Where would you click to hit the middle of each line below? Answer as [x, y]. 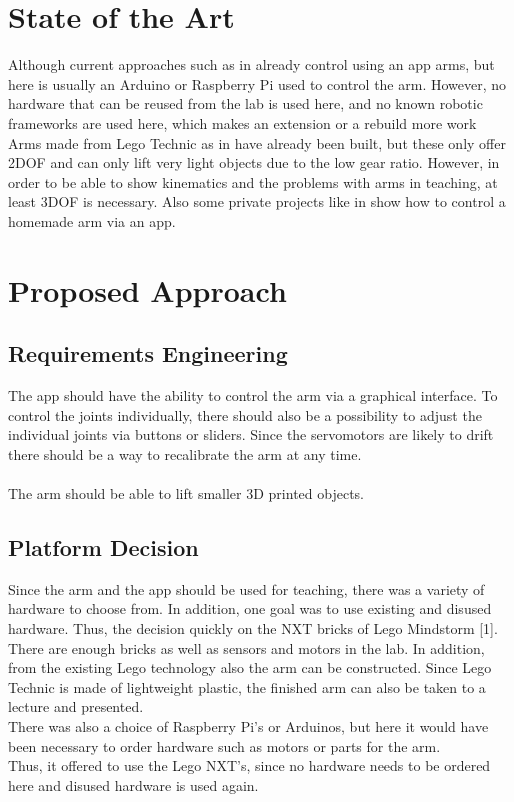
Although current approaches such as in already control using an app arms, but [251, 64]
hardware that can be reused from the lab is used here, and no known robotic [245, 103]
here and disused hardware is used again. [133, 784]
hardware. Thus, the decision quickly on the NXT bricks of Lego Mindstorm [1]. [253, 628]
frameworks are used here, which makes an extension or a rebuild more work [242, 122]
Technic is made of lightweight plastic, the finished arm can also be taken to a [247, 686]
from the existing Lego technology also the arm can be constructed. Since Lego [250, 667]
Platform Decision [103, 547]
